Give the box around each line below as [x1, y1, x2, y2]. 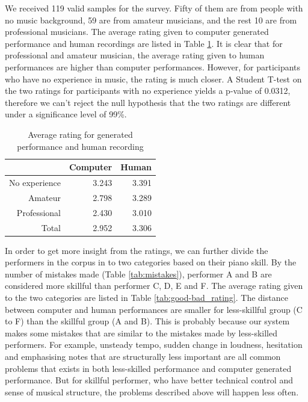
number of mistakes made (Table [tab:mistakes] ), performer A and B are [5, 267, 272, 280]
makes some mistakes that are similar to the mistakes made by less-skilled [5, 326, 278, 339]
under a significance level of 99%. [5, 108, 127, 120]
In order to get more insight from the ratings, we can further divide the [5, 244, 268, 256]
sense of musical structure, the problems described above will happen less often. [5, 385, 299, 398]
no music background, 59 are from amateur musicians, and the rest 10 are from [5, 13, 297, 26]
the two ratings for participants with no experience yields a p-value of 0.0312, [5, 84, 291, 97]
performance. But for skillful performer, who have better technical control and [5, 374, 293, 386]
